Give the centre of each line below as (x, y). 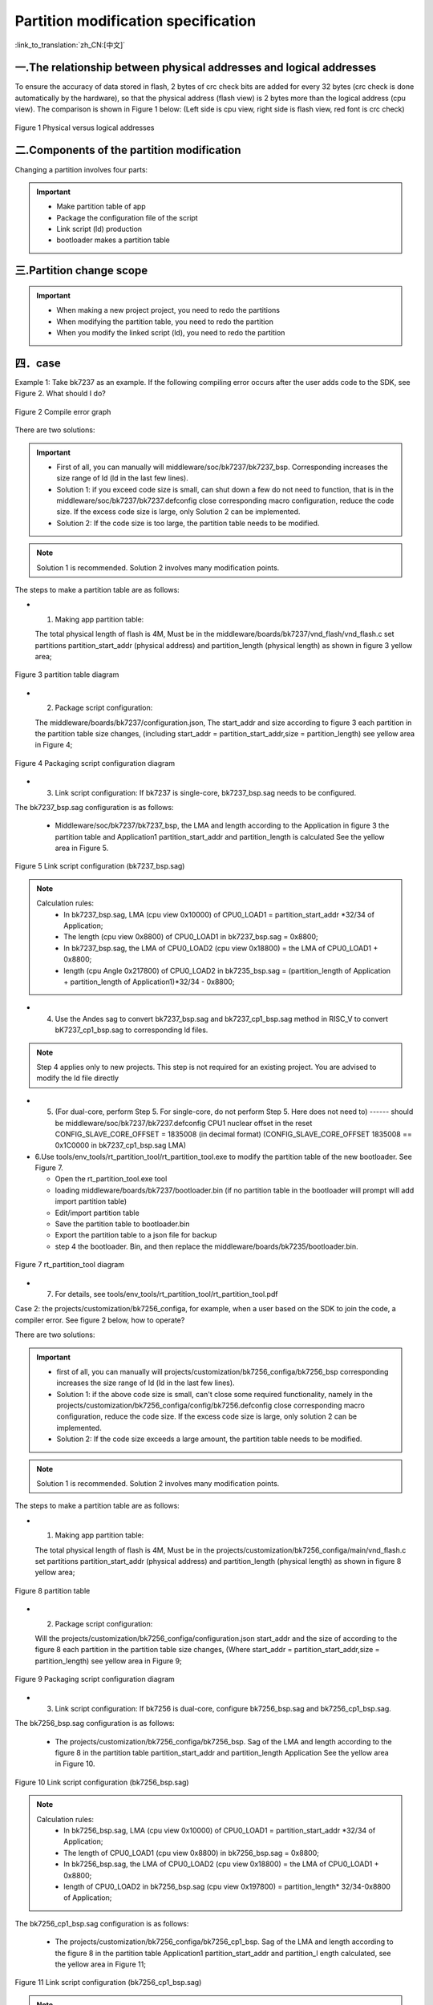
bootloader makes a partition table (113, 240)
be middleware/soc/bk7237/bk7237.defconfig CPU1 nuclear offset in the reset (184, 1123)
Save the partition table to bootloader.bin (122, 1224)
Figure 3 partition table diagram (67, 674)
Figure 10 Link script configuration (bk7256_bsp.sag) (102, 1782)
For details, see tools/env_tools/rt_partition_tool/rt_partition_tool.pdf (166, 1294)
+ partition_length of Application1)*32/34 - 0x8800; (149, 982)
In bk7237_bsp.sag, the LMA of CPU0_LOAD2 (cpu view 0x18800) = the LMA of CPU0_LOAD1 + (221, 948)
